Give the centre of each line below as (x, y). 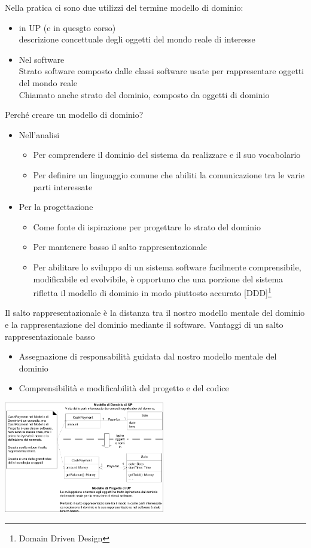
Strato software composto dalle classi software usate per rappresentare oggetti (161, 71)
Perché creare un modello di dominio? (74, 115)
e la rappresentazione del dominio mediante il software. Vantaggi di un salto (144, 324)
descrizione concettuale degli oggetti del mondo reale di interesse (137, 39)
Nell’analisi (39, 134)
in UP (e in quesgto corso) (67, 27)
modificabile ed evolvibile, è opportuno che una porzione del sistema (158, 278)
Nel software (42, 59)
